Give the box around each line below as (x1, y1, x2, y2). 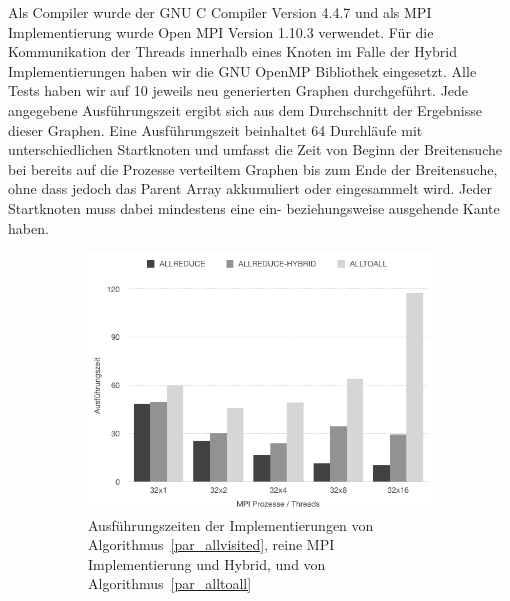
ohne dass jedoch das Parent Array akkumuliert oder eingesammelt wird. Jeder (8, 178, 492, 199)
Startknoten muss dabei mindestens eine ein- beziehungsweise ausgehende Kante (8, 197, 500, 218)
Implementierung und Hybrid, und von (88, 553, 326, 574)
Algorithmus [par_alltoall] (88, 573, 252, 594)
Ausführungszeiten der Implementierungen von (88, 514, 374, 535)
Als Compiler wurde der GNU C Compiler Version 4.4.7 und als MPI (8, 2, 432, 22)
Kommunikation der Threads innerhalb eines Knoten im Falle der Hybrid (8, 41, 457, 62)
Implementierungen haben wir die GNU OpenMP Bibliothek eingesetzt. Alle (8, 60, 477, 81)
